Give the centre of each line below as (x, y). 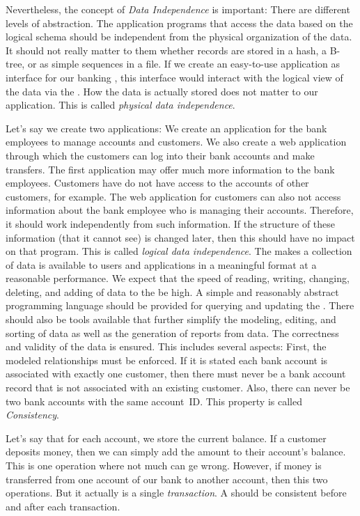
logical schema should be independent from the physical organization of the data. (179, 37)
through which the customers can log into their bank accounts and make (160, 155)
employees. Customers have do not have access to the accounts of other (157, 183)
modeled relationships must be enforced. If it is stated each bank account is (167, 360)
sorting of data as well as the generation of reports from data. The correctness (172, 333)
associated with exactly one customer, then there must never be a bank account (176, 374)
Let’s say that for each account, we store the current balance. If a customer (166, 438)
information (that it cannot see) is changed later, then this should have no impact (180, 237)
